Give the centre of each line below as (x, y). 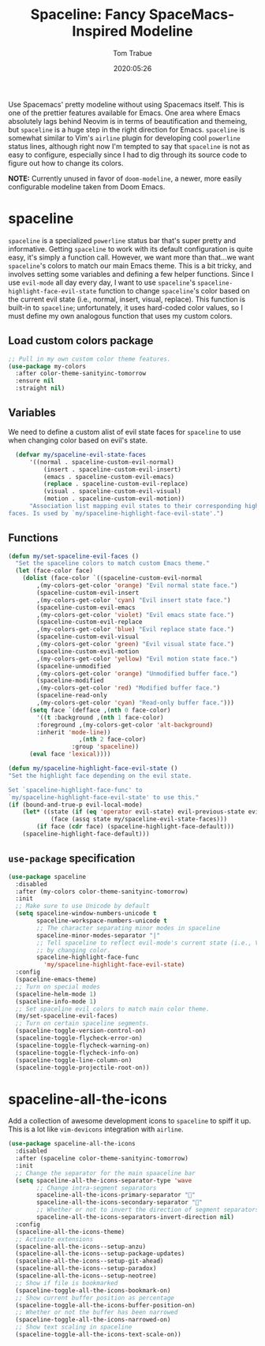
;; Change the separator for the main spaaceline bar (105, 1173)
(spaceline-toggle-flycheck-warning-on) (82, 1045)
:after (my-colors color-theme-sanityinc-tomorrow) (102, 892)
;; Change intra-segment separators (97, 1188)
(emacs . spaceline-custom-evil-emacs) (109, 477)
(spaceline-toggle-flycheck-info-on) (77, 1052)
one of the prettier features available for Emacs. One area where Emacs (124, 113)
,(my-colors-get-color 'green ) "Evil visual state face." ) (136, 645)
